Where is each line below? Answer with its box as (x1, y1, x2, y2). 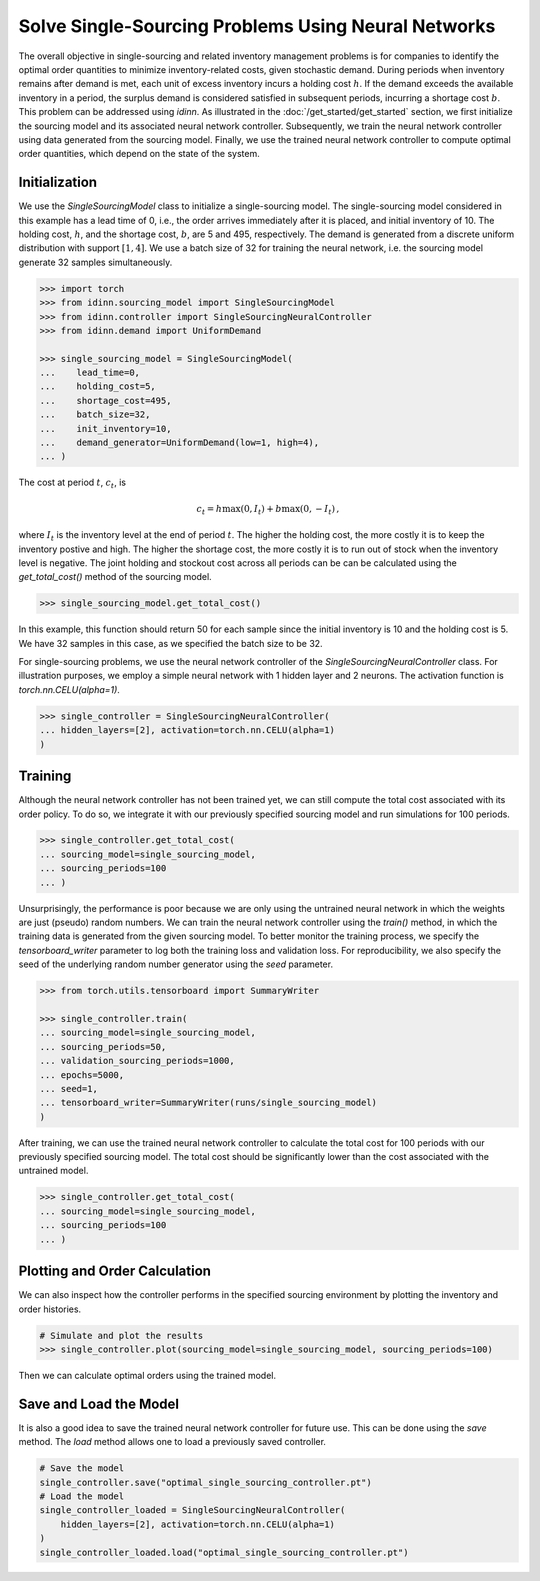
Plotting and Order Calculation (18, 1263, 212, 1280)
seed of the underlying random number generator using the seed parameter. (18, 958, 334, 970)
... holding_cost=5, (39, 381, 157, 392)
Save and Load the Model (18, 1395, 180, 1412)
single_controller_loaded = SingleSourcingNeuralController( (39, 1505, 346, 1516)
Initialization (18, 174, 98, 191)
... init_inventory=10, (39, 423, 172, 434)
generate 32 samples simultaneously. (18, 256, 173, 268)
